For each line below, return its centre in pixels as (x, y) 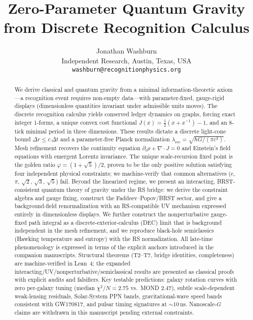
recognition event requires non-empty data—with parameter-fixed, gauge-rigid (125, 97)
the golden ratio (35, 164)
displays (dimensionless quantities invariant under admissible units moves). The (116, 106)
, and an (217, 122)
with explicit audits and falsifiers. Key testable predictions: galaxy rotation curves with (126, 280)
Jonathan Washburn (126, 51)
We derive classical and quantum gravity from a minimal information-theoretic (115, 89)
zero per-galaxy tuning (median (55, 288)
